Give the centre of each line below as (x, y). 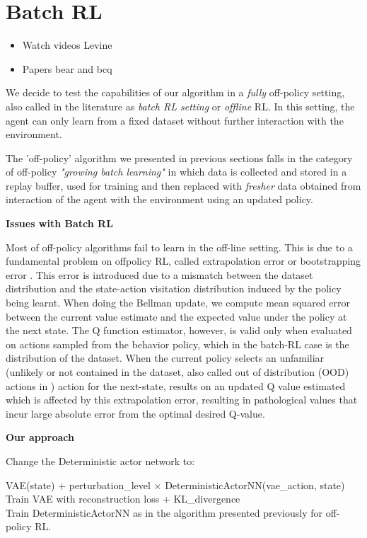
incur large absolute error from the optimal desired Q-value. (135, 413)
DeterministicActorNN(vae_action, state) (255, 485)
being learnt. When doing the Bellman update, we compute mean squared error (178, 303)
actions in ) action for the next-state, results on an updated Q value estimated (176, 385)
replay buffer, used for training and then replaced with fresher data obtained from (183, 185)
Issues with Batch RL (59, 223)
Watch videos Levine (67, 45)
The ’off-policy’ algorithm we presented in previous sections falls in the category (179, 158)
